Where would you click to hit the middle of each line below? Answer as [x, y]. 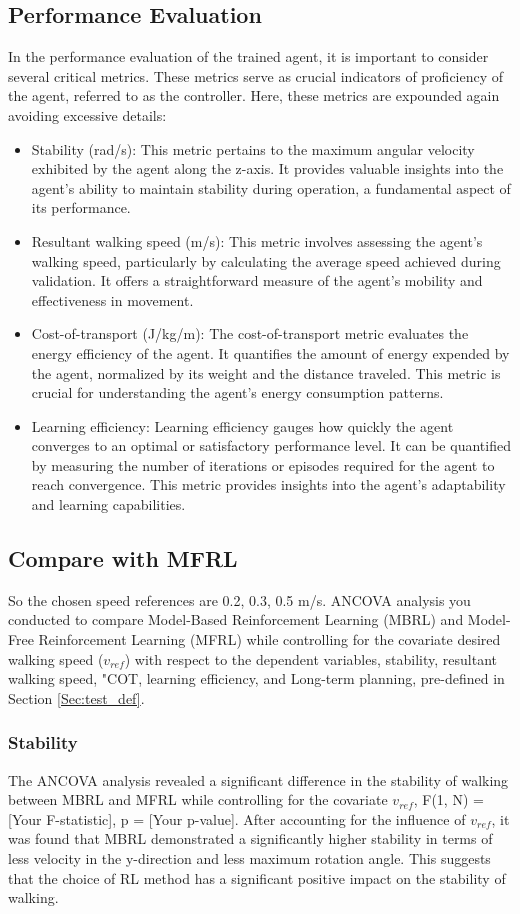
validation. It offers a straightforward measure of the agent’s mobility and [257, 280]
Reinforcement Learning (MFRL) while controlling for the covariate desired [269, 639]
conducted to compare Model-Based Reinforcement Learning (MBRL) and [236, 619]
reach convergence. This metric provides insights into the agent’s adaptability [268, 484]
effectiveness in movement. [112, 299]
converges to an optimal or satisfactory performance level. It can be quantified [271, 445]
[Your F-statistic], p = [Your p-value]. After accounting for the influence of [237, 818]
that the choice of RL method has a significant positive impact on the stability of [257, 877]
